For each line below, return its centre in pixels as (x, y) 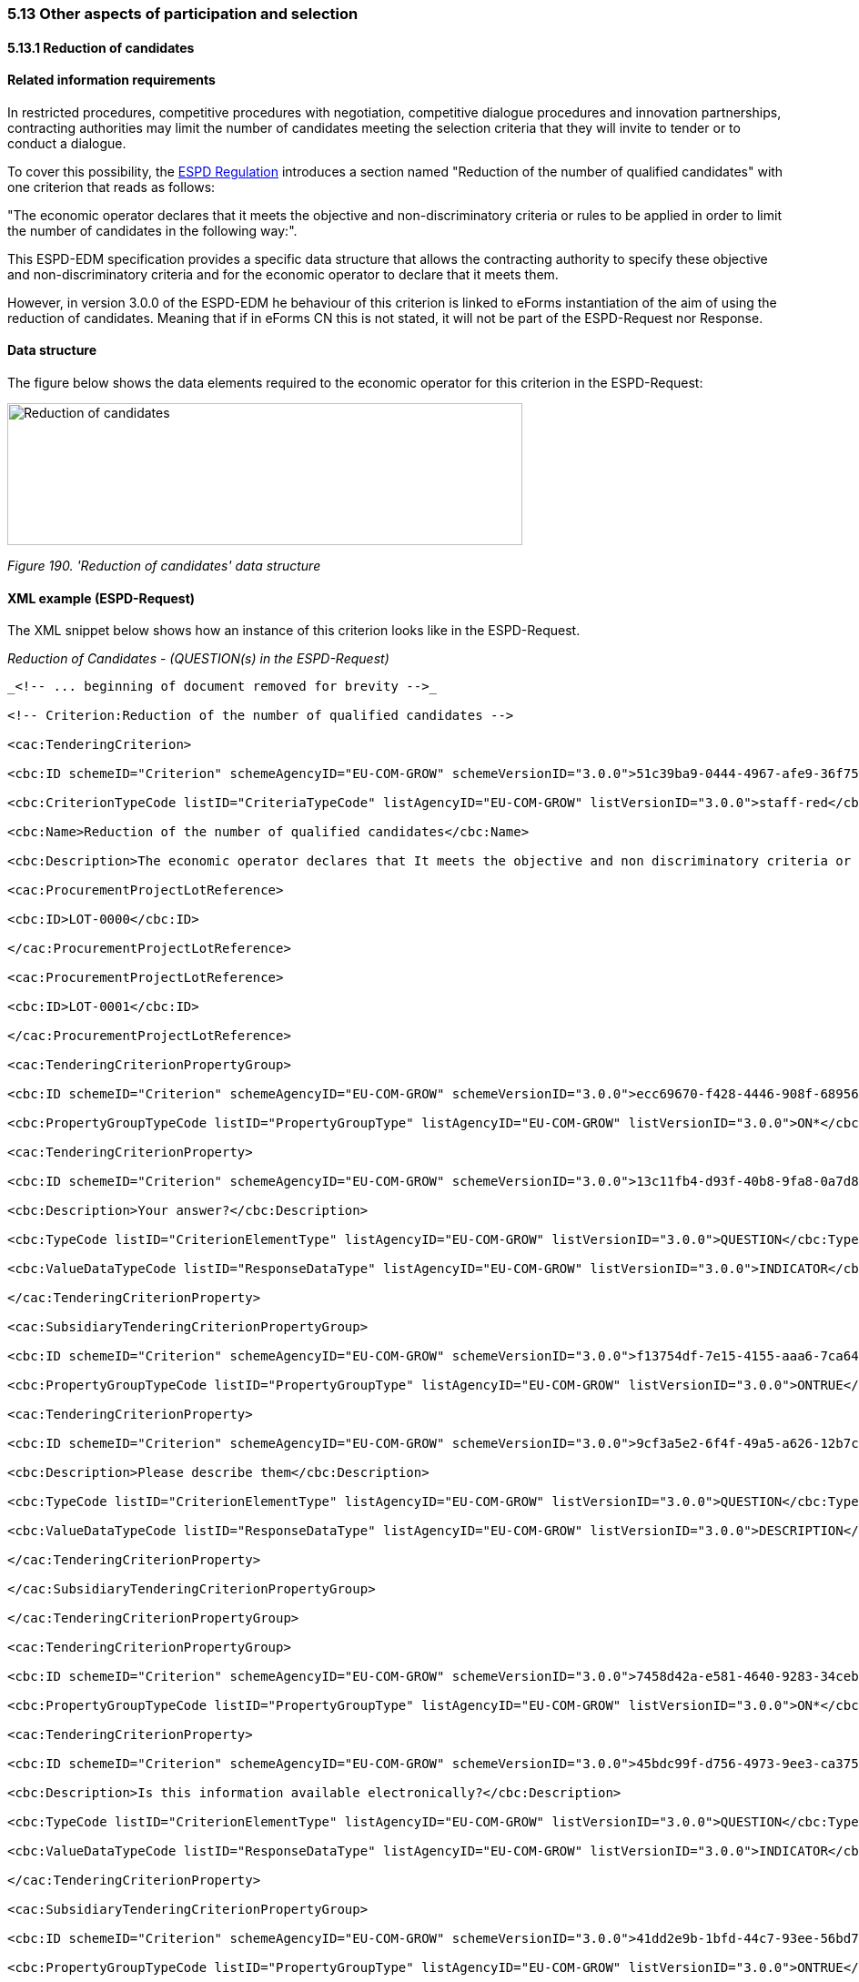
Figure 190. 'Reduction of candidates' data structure (164, 566)
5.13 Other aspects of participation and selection (183, 14)
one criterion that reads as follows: (111, 187)
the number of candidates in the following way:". (152, 230)
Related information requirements (111, 80)
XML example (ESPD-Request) (101, 598)
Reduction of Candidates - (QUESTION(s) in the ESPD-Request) (198, 659)
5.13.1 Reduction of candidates (101, 47)
